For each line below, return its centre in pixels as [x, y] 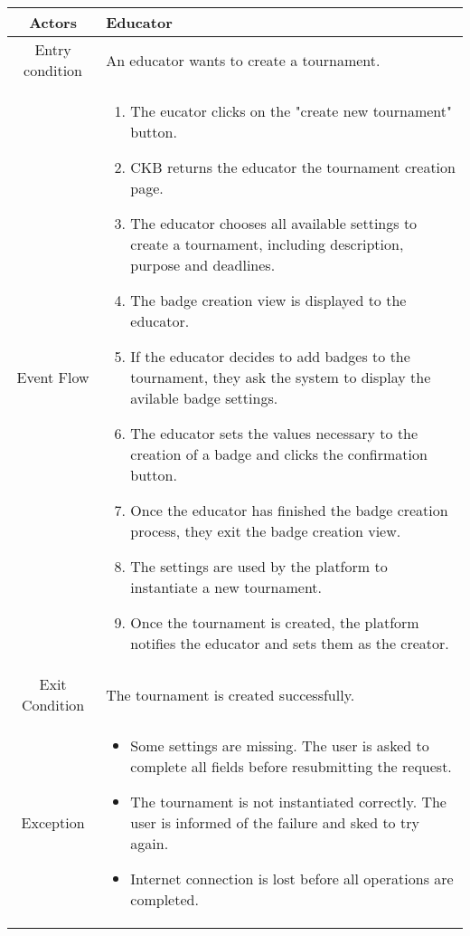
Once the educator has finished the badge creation [289, 510]
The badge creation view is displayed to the [268, 300]
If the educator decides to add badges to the [270, 356]
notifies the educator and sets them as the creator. [290, 643]
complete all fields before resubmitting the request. [291, 766]
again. [150, 843]
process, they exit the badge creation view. [266, 531]
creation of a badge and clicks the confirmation [279, 454]
